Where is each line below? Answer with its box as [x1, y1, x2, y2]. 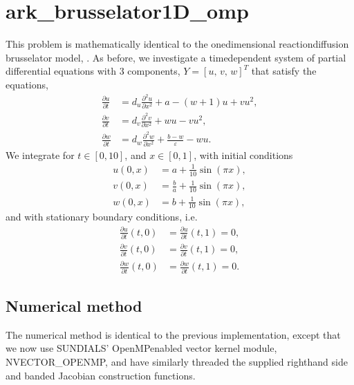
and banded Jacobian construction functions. [6, 368, 196, 382]
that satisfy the [251, 64, 317, 78]
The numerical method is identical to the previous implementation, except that [6, 327, 341, 341]
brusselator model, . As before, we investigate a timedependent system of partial [6, 50, 346, 64]
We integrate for [6, 147, 75, 162]
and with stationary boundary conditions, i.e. [6, 209, 198, 224]
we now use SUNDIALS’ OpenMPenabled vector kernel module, [6, 341, 277, 355]
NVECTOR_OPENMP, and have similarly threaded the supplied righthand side [6, 355, 348, 369]
